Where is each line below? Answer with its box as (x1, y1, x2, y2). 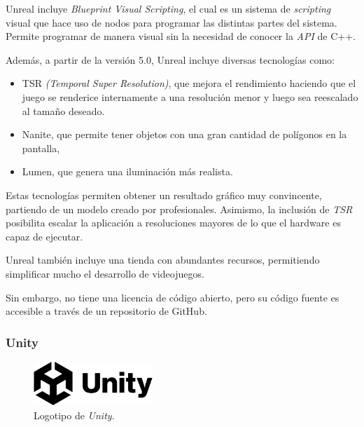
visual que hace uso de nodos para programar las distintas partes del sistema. (6, 15, 337, 29)
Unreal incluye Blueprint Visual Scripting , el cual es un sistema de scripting (6, 1, 331, 15)
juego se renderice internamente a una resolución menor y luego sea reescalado (22, 89, 358, 104)
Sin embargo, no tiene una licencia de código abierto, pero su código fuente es (6, 290, 339, 304)
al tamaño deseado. (22, 103, 105, 118)
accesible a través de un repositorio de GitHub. (6, 304, 207, 318)
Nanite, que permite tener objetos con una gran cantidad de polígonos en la (22, 127, 347, 142)
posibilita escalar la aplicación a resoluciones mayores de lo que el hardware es (6, 215, 341, 230)
